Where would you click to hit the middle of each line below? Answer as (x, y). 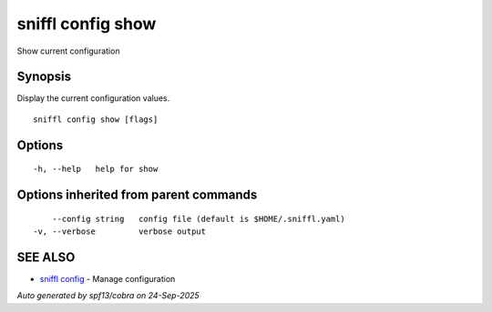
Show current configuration (68, 51)
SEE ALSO (46, 257)
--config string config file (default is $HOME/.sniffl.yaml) (198, 219)
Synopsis (44, 77)
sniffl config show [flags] (96, 119)
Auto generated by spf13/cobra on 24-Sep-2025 (108, 296)
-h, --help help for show (96, 169)
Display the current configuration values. (93, 98)
